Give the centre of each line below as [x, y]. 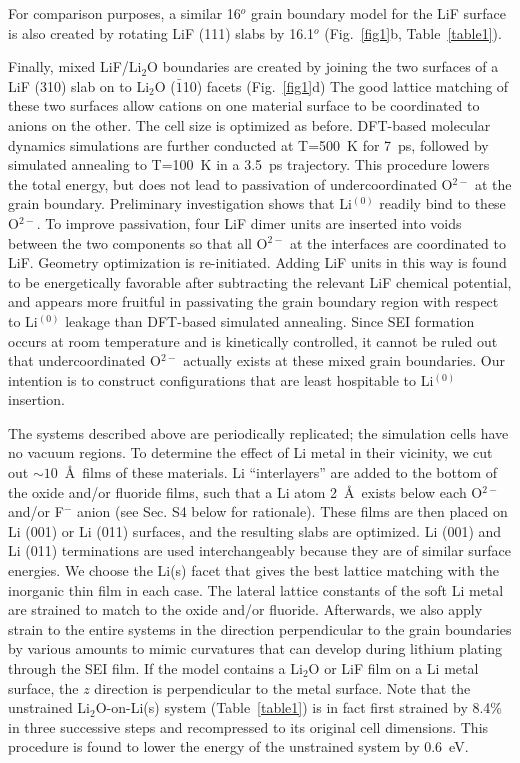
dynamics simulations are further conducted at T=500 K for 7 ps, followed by [248, 144]
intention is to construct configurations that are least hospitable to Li [221, 379]
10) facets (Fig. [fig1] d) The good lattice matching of [345, 85]
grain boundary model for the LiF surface [379, 13]
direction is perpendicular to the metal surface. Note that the [282, 687]
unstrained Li [49, 707]
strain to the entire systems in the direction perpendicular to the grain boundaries [260, 628]
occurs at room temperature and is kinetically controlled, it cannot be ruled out [253, 340]
